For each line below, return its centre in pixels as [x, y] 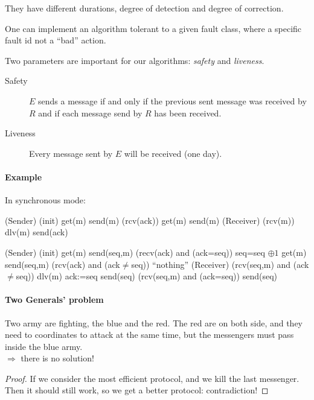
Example [24, 176]
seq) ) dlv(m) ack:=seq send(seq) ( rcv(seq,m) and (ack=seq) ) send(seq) [146, 276]
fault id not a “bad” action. [56, 40]
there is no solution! [57, 358]
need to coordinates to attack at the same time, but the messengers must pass [149, 335]
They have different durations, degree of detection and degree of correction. [144, 8]
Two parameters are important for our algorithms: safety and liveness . [135, 60]
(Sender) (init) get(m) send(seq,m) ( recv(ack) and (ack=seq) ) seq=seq [135, 252]
